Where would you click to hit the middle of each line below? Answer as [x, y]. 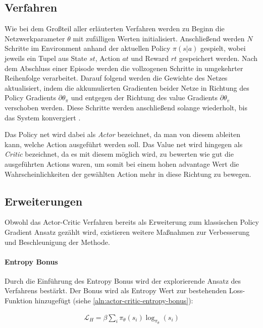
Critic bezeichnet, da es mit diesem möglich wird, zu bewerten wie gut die [119, 154]
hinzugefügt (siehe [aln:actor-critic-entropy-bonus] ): [114, 301]
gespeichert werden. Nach [218, 58]
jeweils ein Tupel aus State [46, 58]
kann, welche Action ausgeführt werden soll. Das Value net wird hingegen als [124, 144]
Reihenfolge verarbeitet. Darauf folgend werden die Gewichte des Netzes [116, 78]
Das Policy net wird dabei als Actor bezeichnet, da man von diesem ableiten [122, 134]
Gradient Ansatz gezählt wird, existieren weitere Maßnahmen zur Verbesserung [127, 232]
